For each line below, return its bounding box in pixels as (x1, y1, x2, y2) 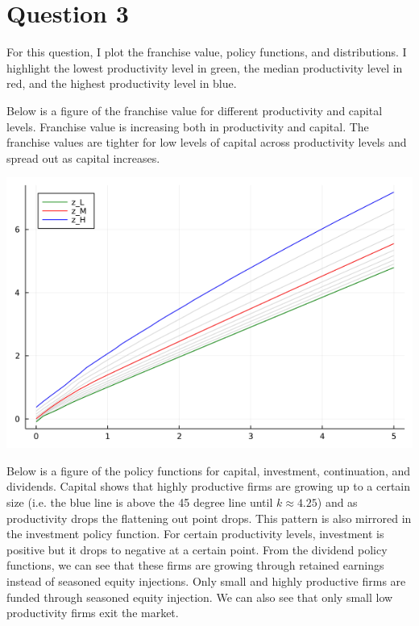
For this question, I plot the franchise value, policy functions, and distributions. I (6, 44, 407, 60)
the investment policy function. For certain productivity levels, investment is (6, 525, 384, 542)
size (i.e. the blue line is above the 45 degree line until (6, 494, 273, 511)
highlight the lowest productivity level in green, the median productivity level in (6, 59, 403, 76)
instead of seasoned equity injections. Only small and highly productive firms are (6, 573, 406, 590)
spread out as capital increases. (6, 149, 160, 166)
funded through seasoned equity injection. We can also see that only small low (6, 588, 393, 605)
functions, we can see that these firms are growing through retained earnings (6, 557, 384, 574)
